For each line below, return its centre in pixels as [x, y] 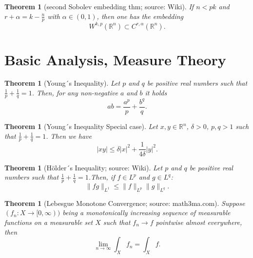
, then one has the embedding [140, 16]
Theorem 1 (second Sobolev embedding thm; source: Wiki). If [99, 6]
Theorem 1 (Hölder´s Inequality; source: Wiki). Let [84, 167]
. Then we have [69, 136]
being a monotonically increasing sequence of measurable [146, 212]
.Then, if [102, 177]
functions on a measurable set [49, 222]
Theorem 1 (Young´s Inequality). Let [62, 83]
